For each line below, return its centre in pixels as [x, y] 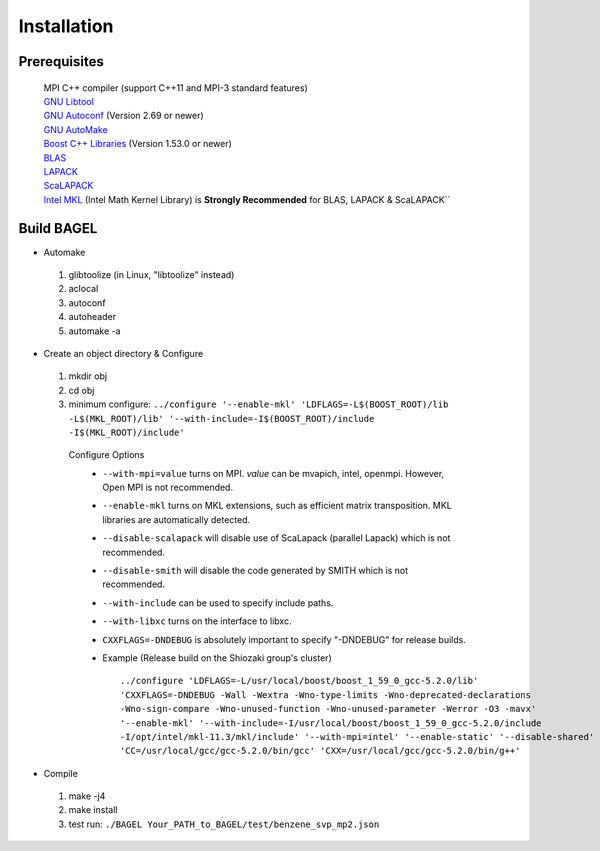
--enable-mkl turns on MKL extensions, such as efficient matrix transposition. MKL [277, 506]
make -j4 [87, 796]
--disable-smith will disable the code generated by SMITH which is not [255, 571]
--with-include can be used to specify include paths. [218, 602]
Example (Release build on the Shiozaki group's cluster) [217, 657]
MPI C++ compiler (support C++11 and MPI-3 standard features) [176, 87]
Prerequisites [61, 61]
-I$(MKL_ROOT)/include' [126, 432]
